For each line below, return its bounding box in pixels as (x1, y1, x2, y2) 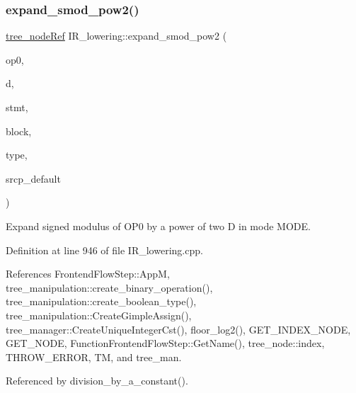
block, (6, 123, 32, 138)
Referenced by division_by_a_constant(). (6, 373, 188, 388)
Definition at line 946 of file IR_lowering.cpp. (6, 242, 203, 257)
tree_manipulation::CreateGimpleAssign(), (6, 307, 192, 322)
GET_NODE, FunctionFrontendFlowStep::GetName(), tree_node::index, (6, 336, 325, 351)
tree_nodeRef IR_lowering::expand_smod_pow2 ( (6, 28, 227, 43)
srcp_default (6, 171, 61, 186)
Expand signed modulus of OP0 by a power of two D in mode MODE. (6, 218, 311, 233)
